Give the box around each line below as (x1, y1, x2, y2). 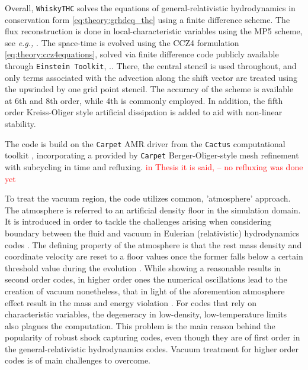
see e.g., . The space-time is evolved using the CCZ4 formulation (5, 36, 239, 48)
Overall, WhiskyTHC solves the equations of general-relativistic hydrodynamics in (5, 2, 296, 14)
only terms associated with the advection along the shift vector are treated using (5, 71, 298, 83)
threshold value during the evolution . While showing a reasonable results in (5, 261, 281, 274)
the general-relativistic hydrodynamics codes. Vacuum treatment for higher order (5, 342, 299, 355)
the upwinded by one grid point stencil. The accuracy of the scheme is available (5, 83, 294, 95)
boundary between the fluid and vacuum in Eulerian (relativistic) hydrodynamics (5, 226, 300, 239)
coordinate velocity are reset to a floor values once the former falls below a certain (5, 250, 303, 262)
